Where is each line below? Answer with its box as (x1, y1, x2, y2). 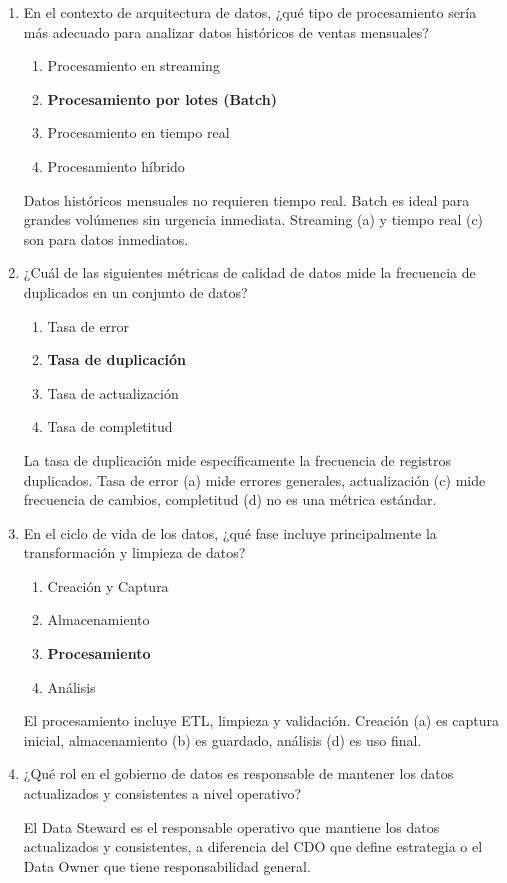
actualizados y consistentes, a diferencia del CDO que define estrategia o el (23, 836, 483, 857)
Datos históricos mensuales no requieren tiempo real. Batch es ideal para (23, 189, 470, 210)
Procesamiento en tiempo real (47, 122, 230, 143)
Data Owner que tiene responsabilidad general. (23, 855, 311, 876)
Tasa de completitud (47, 416, 173, 437)
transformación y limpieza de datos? (23, 542, 246, 563)
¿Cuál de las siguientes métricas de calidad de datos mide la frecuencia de (23, 262, 476, 283)
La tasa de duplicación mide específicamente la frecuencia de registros (23, 449, 451, 470)
